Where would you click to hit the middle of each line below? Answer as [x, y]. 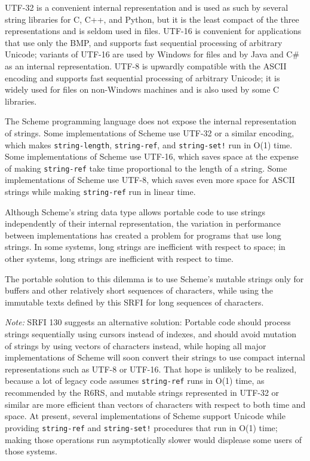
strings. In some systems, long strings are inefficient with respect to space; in [145, 247]
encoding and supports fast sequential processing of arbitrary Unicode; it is [142, 77]
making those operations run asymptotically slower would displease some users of [154, 439]
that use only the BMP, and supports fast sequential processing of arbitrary [144, 42]
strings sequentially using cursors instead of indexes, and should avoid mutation [151, 334]
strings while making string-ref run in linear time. [100, 192]
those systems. [31, 451]
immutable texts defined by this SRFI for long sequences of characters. [134, 302]
